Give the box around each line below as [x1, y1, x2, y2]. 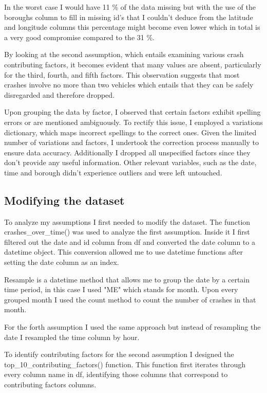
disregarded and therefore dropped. [4, 89, 115, 100]
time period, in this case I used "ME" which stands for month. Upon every [4, 284, 238, 295]
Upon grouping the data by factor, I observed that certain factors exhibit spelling [4, 106, 261, 117]
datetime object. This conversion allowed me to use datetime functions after [4, 246, 243, 257]
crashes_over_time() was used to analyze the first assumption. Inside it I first [4, 226, 250, 237]
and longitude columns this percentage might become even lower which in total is [4, 22, 260, 32]
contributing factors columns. [4, 379, 97, 390]
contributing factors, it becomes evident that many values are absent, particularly [4, 59, 261, 69]
